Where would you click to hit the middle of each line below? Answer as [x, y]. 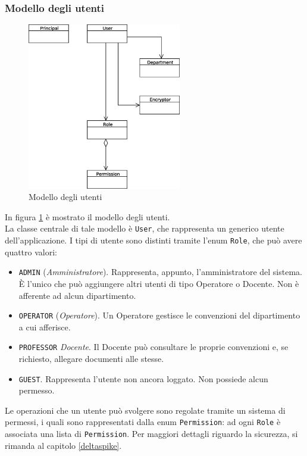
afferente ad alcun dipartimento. [77, 295]
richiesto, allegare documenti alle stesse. [91, 359]
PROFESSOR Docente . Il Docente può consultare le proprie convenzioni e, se [153, 347]
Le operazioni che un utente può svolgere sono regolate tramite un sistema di [145, 410]
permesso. [37, 390]
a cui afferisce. [45, 327]
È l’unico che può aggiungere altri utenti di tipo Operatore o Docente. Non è [159, 283]
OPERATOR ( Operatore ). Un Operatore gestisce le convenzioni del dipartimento [159, 315]
